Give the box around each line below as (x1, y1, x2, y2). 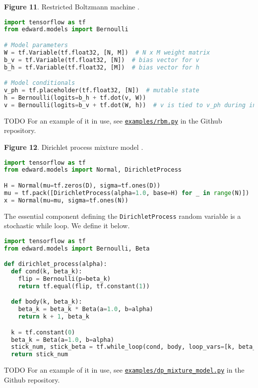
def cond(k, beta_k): (11, 268, 82, 275)
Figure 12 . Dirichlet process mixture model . (4, 141, 143, 152)
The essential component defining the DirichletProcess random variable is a (4, 210, 241, 221)
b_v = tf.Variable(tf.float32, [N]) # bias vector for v (4, 56, 199, 64)
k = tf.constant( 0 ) (11, 328, 75, 336)
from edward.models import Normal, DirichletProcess (4, 166, 182, 174)
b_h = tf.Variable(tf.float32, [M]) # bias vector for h (4, 64, 199, 71)
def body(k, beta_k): (11, 298, 82, 306)
